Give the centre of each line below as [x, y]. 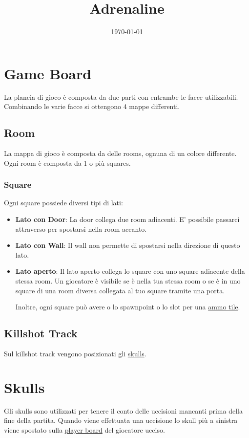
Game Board [48, 73]
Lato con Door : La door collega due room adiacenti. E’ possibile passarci [127, 219]
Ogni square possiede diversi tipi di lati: [63, 203]
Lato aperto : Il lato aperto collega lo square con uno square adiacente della [130, 271]
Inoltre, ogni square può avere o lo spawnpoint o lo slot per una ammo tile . [128, 307]
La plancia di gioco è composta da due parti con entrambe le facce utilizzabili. [121, 97]
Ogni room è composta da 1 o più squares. [67, 163]
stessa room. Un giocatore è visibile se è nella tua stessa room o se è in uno [128, 281]
